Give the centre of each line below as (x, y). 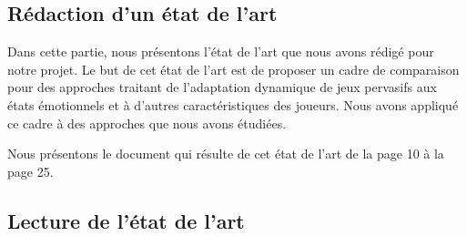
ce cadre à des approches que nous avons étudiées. (147, 123)
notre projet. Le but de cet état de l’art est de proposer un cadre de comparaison (233, 69)
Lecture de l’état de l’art (126, 220)
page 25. (30, 171)
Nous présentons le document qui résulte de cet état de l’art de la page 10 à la (226, 154)
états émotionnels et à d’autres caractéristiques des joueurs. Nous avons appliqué (233, 104)
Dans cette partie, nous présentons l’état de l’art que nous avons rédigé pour (221, 51)
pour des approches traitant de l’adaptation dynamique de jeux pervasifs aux (222, 87)
